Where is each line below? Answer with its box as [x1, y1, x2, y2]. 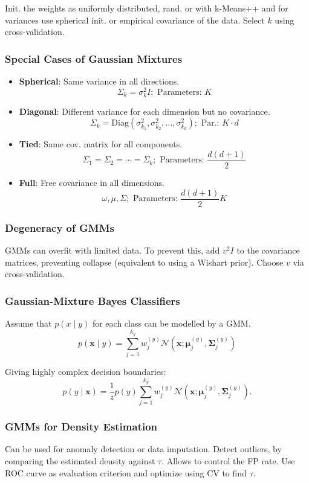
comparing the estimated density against [5, 455, 155, 467]
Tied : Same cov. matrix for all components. [19, 138, 183, 150]
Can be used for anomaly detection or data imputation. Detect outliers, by [5, 443, 282, 455]
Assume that [5, 316, 52, 329]
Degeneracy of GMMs [5, 220, 114, 235]
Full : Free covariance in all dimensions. [19, 176, 164, 189]
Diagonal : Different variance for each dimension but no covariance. [19, 104, 270, 117]
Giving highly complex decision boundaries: [5, 365, 166, 378]
